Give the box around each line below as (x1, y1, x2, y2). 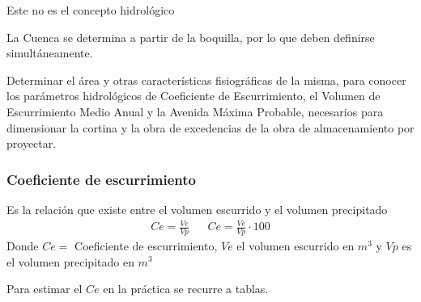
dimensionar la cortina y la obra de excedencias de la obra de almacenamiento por (6, 119, 415, 136)
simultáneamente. (6, 44, 93, 61)
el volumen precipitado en (6, 253, 134, 270)
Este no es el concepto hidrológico (6, 2, 175, 18)
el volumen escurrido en (236, 237, 355, 254)
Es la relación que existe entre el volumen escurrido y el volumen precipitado (6, 200, 388, 217)
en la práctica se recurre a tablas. (103, 280, 269, 297)
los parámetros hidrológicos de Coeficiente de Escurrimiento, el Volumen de (6, 87, 381, 104)
